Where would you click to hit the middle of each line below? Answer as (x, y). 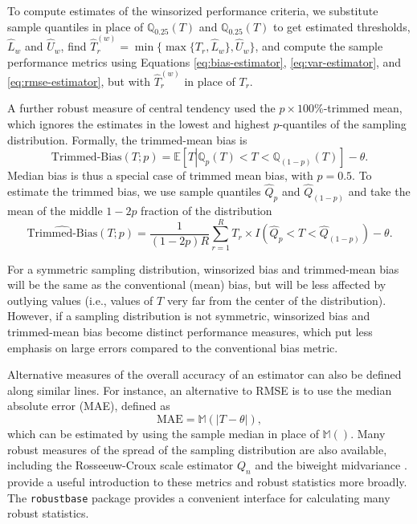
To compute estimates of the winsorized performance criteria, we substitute (193, 10)
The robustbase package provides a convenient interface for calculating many (199, 497)
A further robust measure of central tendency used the (141, 108)
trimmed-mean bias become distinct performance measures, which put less (190, 332)
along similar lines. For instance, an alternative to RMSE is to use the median (200, 390)
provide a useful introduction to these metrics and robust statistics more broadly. (207, 481)
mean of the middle (55, 210)
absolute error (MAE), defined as (89, 406)
